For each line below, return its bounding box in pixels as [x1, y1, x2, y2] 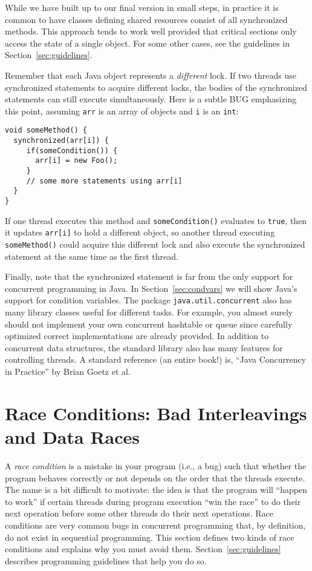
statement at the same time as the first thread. [5, 249, 178, 262]
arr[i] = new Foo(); [35, 156, 118, 165]
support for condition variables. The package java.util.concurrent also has [5, 294, 292, 306]
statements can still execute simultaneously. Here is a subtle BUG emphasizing [5, 93, 297, 105]
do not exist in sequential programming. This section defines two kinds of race [5, 530, 294, 543]
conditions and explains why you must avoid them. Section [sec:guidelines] [5, 543, 281, 555]
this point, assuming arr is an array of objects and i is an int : [5, 104, 239, 117]
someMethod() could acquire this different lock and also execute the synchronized [5, 237, 305, 250]
